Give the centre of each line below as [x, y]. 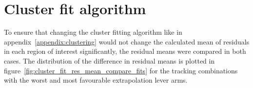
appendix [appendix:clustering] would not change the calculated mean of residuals [127, 41]
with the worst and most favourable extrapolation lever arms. [96, 80]
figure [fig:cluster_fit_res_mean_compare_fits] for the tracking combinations [121, 70]
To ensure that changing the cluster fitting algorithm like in [93, 32]
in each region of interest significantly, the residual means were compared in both [125, 51]
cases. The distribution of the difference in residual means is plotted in [109, 60]
